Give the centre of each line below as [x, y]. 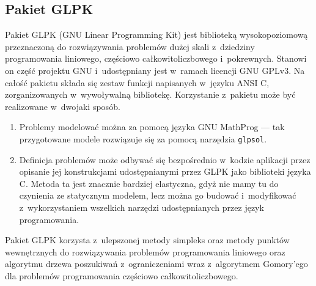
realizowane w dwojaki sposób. [63, 106]
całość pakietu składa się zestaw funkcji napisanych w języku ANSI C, [137, 82]
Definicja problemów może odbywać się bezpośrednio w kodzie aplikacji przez [165, 159]
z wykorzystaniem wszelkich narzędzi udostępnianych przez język [141, 207]
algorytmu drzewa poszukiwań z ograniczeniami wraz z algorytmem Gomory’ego [156, 264]
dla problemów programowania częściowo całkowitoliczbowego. [122, 275]
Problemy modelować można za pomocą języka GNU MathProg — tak [152, 127]
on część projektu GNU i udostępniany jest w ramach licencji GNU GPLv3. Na [155, 70]
